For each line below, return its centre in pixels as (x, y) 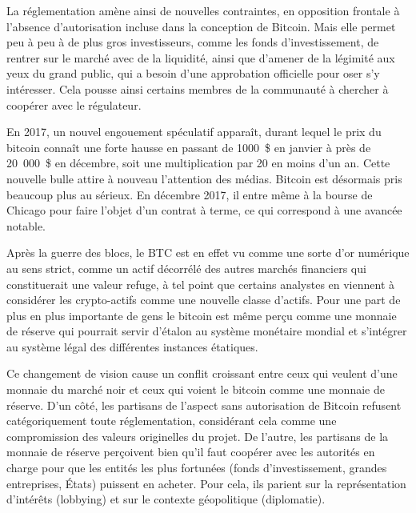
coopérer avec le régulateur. (74, 104)
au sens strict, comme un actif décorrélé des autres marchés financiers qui (186, 268)
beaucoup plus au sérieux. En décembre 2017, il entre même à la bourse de (190, 194)
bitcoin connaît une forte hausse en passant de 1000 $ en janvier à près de (189, 147)
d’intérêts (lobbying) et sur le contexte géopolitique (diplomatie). (166, 499)
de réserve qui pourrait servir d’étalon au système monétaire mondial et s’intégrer (207, 331)
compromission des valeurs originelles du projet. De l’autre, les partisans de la (198, 436)
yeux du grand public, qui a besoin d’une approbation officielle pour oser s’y (193, 73)
